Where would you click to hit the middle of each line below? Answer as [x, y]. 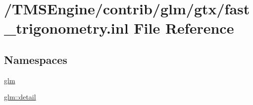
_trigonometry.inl [66, 28]
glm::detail [20, 97]
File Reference [184, 28]
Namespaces [36, 59]
